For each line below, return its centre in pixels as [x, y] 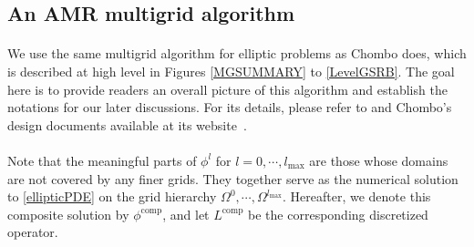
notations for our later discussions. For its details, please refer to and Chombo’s [230, 107]
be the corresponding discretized [338, 214]
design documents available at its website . [127, 124]
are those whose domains [379, 160]
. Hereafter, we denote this [357, 196]
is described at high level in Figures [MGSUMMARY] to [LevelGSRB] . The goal [231, 71]
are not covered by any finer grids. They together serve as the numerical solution [233, 178]
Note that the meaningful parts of [102, 160]
